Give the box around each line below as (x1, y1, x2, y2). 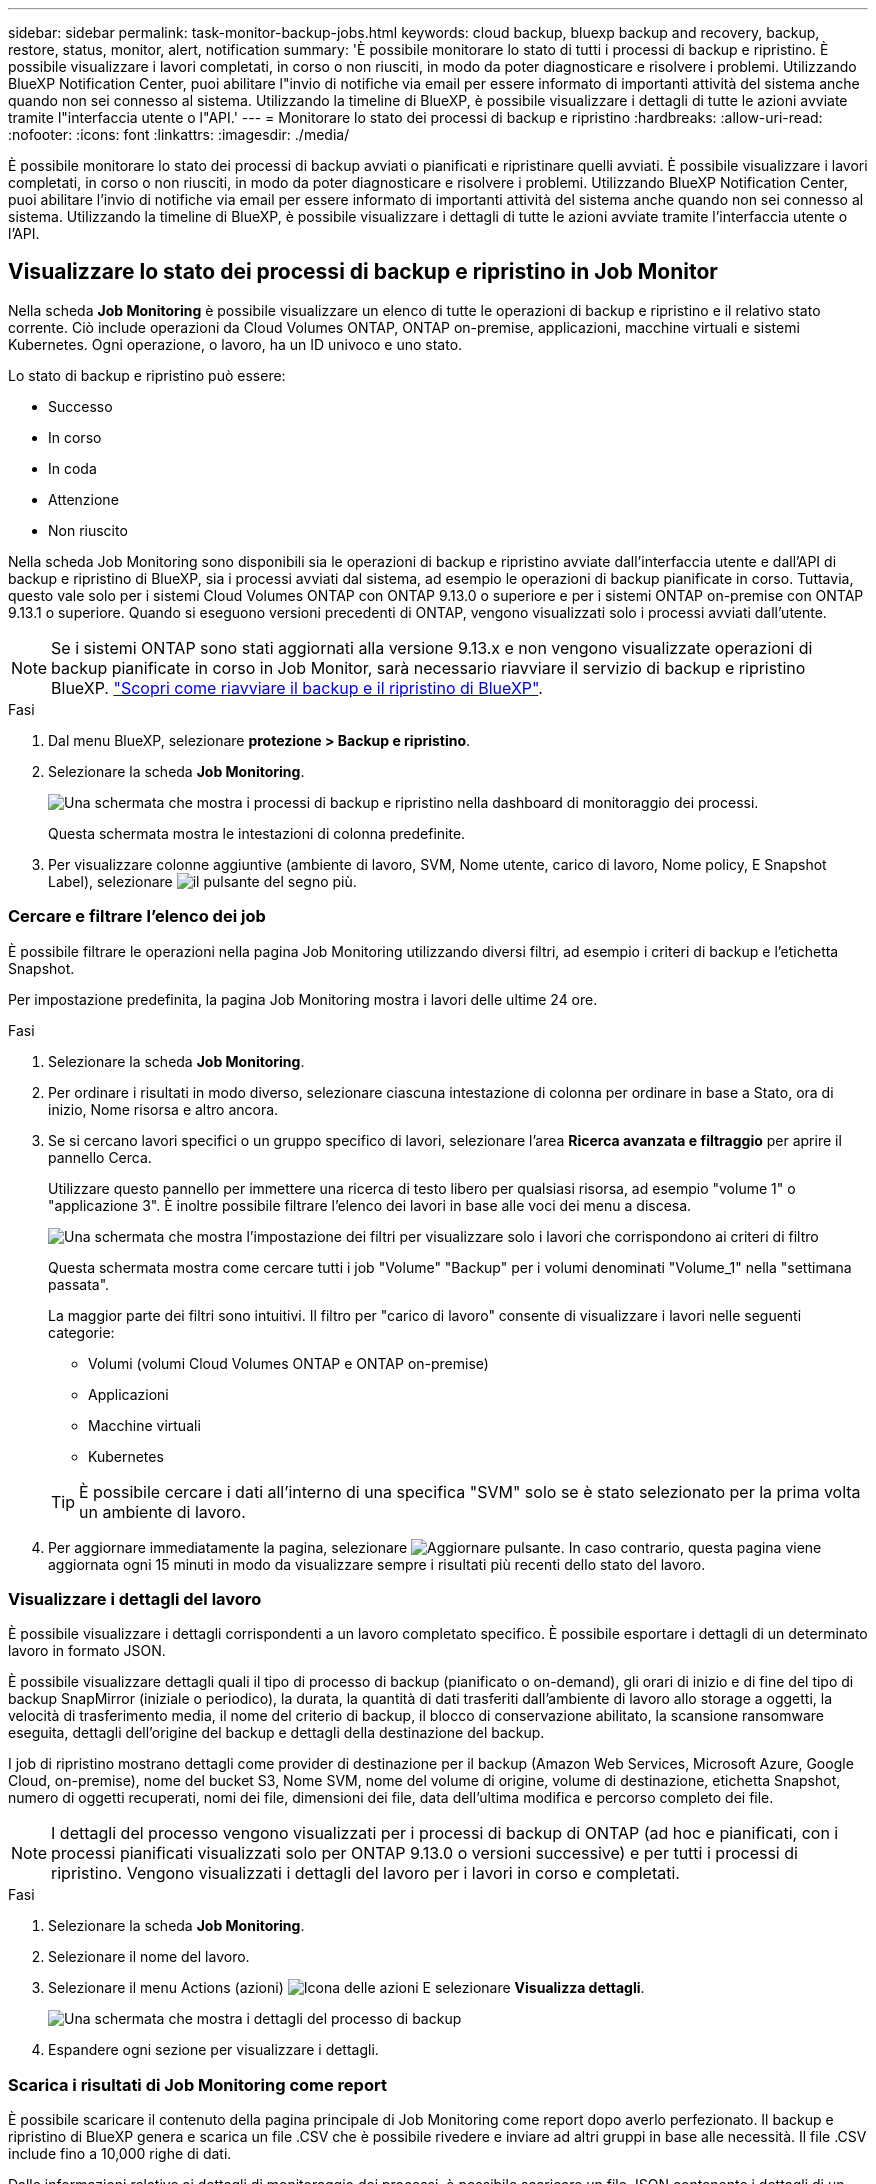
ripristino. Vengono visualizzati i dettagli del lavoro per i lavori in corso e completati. (51, 1863, 680, 1884)
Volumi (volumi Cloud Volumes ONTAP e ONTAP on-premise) (88, 1354, 489, 1372)
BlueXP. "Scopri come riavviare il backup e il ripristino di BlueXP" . (51, 677, 543, 698)
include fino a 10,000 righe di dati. (8, 2145, 232, 2163)
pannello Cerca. (48, 1148, 152, 1166)
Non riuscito (48, 521, 128, 539)
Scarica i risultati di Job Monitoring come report (8, 2074, 387, 2095)
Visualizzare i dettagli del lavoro (8, 1588, 262, 1609)
